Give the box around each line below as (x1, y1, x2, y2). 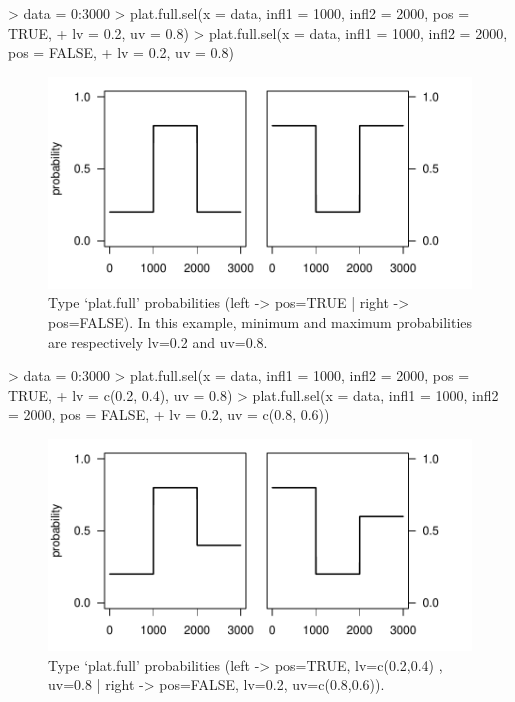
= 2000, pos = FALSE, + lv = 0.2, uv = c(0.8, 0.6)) (8, 404, 330, 425)
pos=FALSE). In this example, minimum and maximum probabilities (48, 311, 473, 332)
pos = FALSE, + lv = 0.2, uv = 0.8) (8, 42, 234, 63)
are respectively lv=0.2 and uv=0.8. (48, 331, 268, 352)
